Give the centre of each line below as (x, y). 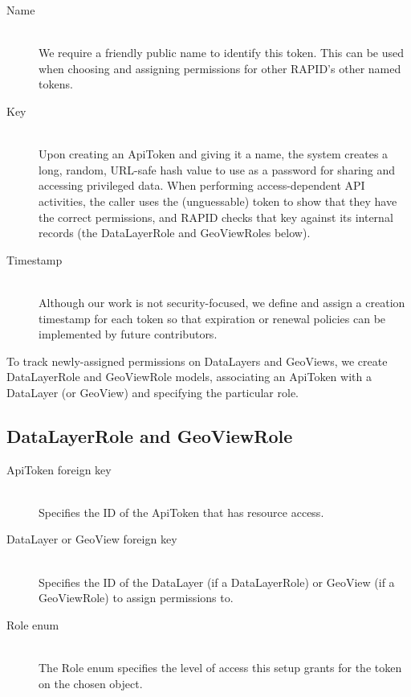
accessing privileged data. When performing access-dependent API (202, 185)
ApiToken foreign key (59, 469)
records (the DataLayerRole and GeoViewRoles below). (175, 233)
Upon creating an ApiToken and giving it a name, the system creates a (214, 154)
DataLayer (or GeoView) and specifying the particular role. (153, 392)
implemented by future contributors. (128, 334)
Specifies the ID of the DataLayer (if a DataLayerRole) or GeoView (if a (217, 582)
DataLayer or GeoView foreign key (92, 539)
